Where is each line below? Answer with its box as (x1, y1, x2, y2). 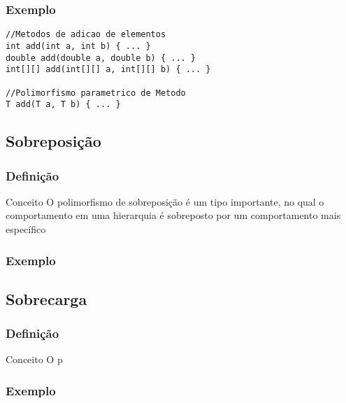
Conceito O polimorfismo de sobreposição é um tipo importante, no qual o (6, 194, 324, 208)
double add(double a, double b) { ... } (6, 52, 196, 63)
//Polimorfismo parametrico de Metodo (6, 87, 186, 98)
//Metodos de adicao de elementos (6, 29, 166, 40)
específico (6, 222, 46, 236)
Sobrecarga (6, 288, 87, 309)
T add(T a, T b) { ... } (6, 99, 121, 110)
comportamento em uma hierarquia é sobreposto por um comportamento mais (6, 208, 341, 222)
